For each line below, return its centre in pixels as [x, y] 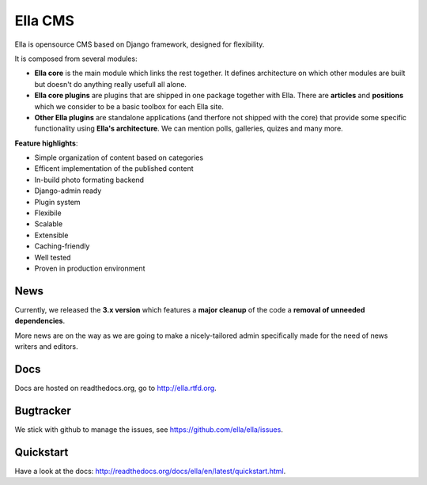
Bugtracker [43, 410]
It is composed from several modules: [76, 59]
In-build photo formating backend [89, 180]
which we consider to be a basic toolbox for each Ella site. [129, 106]
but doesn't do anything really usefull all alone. [111, 84]
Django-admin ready [68, 191]
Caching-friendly [62, 246]
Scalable [49, 224]
